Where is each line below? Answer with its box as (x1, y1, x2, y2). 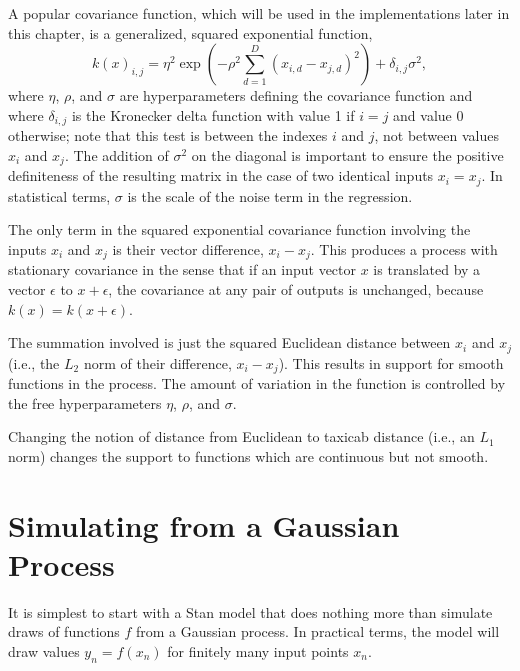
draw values (8, 640, 80, 661)
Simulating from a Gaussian (8, 504, 400, 545)
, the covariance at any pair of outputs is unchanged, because (108, 278, 484, 299)
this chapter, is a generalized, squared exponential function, (8, 22, 373, 43)
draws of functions (8, 621, 120, 642)
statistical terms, (8, 185, 111, 206)
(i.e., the (8, 352, 60, 373)
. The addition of (64, 144, 169, 165)
